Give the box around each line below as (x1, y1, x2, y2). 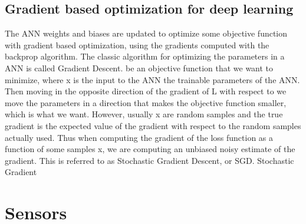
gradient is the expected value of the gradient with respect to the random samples (5, 119, 301, 131)
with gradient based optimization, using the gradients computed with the (5, 38, 269, 51)
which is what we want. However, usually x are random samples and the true (5, 108, 283, 120)
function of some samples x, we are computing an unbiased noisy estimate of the (5, 143, 295, 155)
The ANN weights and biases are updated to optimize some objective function (5, 27, 288, 39)
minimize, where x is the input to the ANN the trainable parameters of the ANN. (5, 73, 300, 85)
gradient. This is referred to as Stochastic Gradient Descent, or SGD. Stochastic (5, 154, 294, 166)
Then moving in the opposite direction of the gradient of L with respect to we (5, 85, 287, 97)
